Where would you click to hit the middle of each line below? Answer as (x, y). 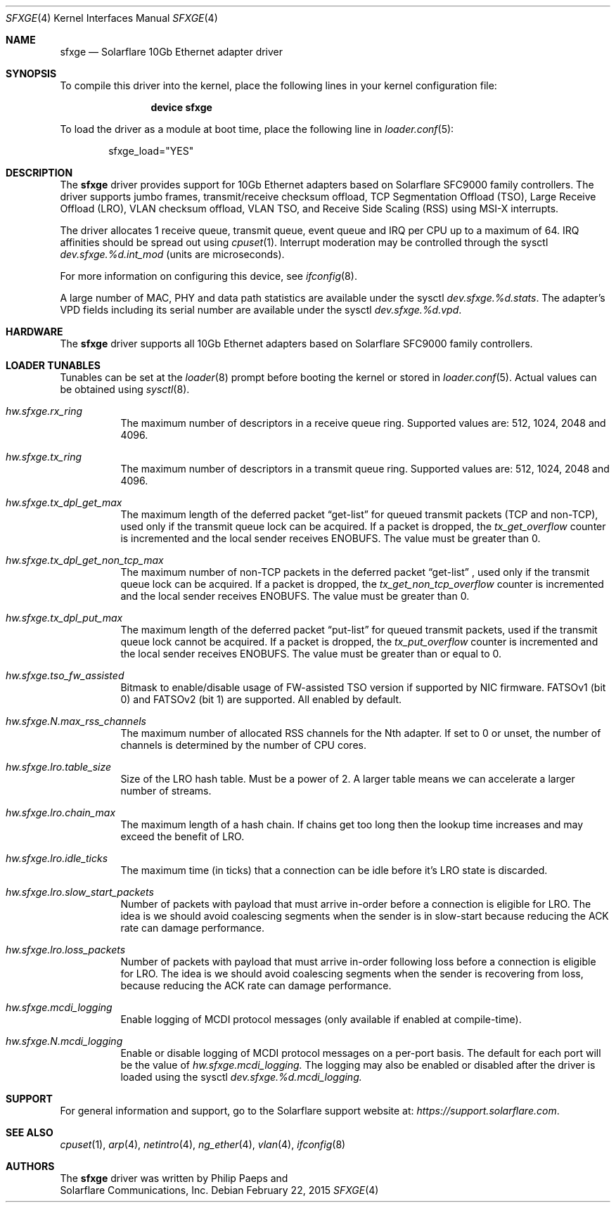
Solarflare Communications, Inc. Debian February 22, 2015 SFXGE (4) (219, 1190)
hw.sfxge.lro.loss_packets (66, 950)
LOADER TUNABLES (53, 365)
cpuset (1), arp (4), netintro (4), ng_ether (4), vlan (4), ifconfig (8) (203, 1144)
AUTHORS (30, 1166)
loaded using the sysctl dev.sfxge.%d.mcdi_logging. (241, 1077)
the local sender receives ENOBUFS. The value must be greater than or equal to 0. (311, 654)
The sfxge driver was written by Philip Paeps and (174, 1178)
